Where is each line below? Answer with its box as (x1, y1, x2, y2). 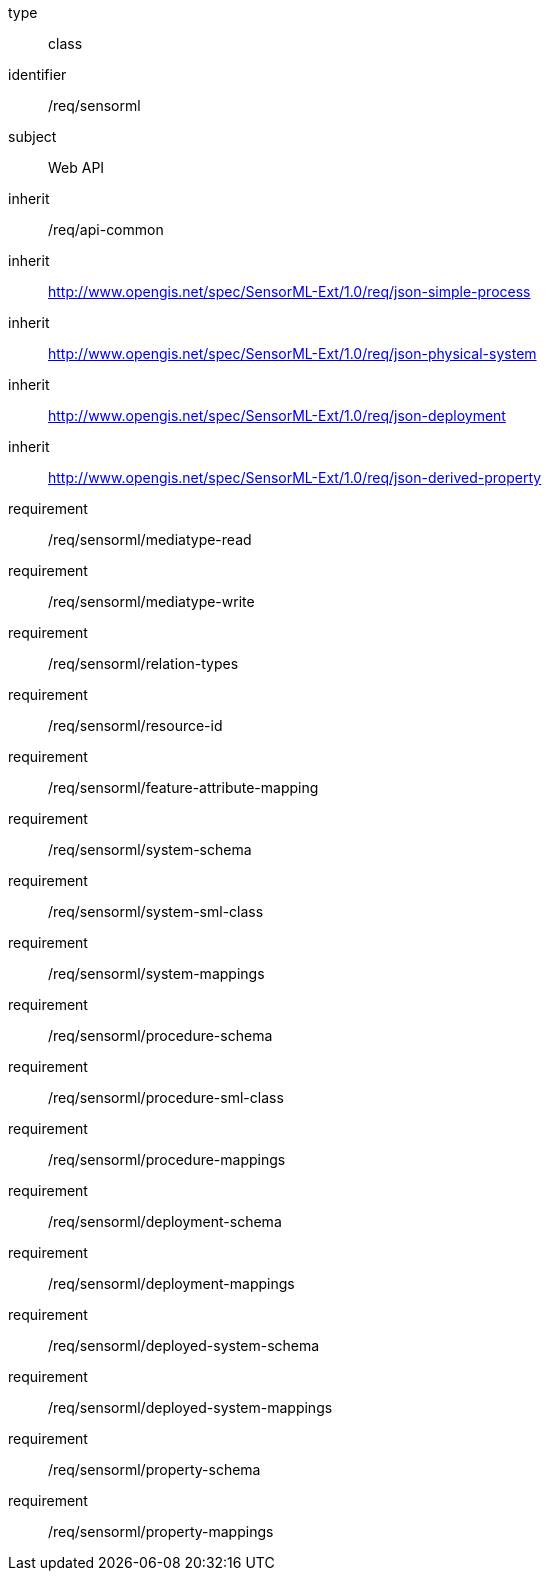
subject (8, 128, 57, 145)
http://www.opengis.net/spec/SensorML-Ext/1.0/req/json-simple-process (48, 283, 531, 300)
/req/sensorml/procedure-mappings (48, 1151, 286, 1168)
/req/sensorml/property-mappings (48, 1523, 274, 1540)
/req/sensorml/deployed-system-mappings (48, 1399, 333, 1416)
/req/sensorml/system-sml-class (48, 903, 264, 920)
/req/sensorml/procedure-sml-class (48, 1089, 284, 1106)
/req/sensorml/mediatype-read (48, 531, 252, 548)
